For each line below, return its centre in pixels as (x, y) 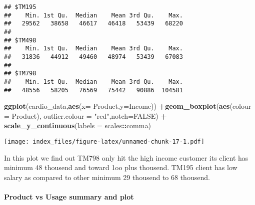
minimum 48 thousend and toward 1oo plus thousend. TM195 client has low (121, 167)
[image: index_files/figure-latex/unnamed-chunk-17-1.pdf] (104, 142)
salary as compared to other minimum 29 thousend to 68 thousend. (107, 177)
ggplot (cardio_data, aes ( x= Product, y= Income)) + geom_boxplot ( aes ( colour (128, 106)
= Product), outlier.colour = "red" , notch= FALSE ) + (85, 115)
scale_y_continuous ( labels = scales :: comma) (77, 125)
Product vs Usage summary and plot (69, 197)
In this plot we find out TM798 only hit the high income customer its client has (126, 157)
